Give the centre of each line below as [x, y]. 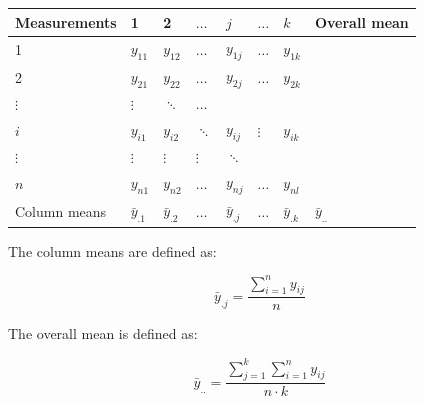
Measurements [66, 21]
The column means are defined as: [112, 250]
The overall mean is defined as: [103, 333]
